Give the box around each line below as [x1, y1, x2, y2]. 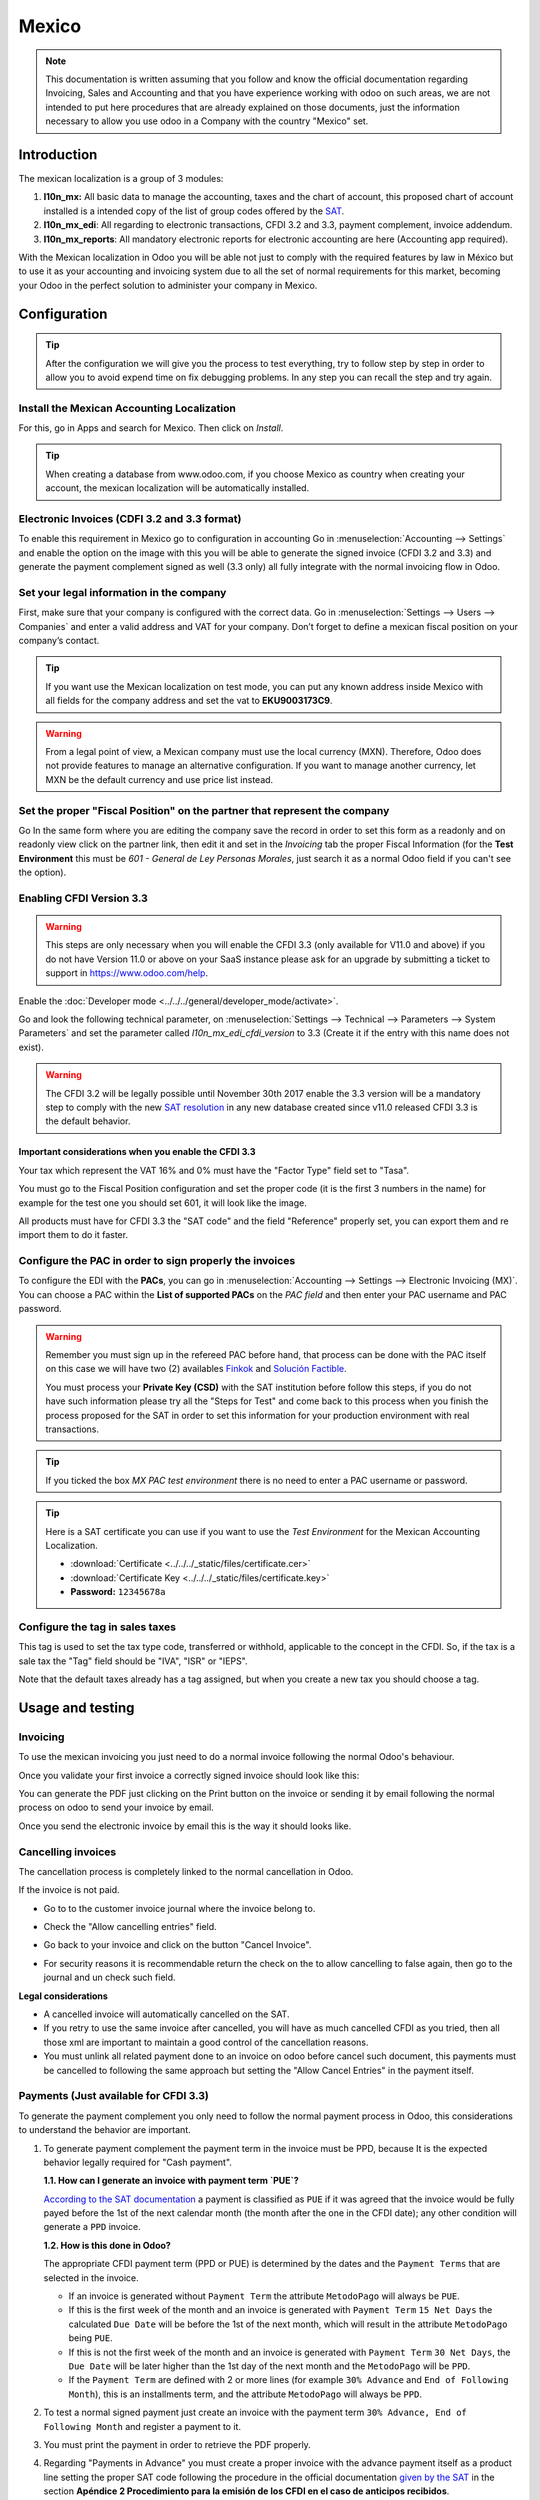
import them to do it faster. [18, 1229, 129, 1241]
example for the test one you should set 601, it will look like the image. [18, 1196, 307, 1209]
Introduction [18, 146, 98, 163]
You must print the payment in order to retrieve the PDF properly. [43, 2438, 312, 2450]
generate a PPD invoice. [43, 2221, 141, 2233]
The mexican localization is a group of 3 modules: [18, 173, 224, 185]
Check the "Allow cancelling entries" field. [43, 1921, 217, 1933]
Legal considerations [18, 1990, 109, 2002]
